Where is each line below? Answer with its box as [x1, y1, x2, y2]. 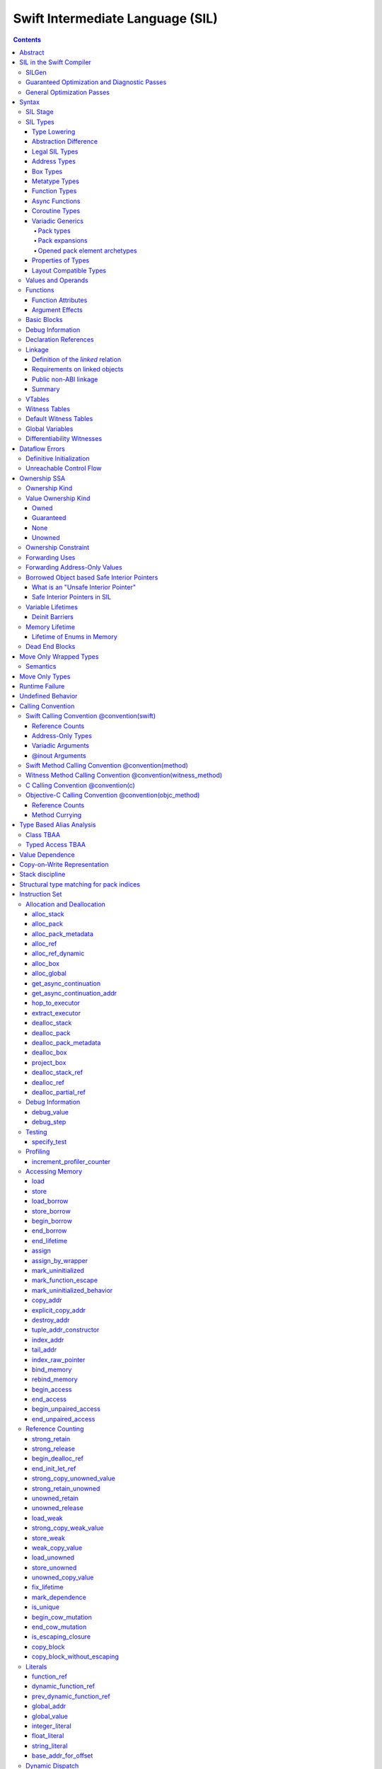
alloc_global [32, 969, 66, 978]
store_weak [32, 1533, 65, 1542]
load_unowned [32, 1553, 74, 1562]
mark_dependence [32, 1593, 86, 1601]
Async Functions [32, 197, 81, 205]
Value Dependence [19, 850, 76, 859]
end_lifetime [32, 1236, 67, 1245]
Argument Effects [32, 306, 83, 314]
